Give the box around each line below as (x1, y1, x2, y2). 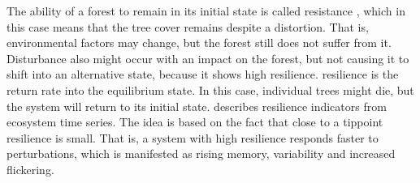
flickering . (6, 160, 54, 177)
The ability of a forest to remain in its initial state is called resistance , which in (6, 2, 405, 19)
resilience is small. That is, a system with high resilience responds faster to (6, 129, 379, 146)
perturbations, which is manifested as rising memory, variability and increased (6, 145, 396, 162)
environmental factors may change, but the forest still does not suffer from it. (6, 34, 392, 51)
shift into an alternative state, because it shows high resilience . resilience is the (6, 66, 399, 83)
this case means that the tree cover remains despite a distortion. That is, (6, 18, 369, 35)
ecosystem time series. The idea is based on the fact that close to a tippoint (6, 113, 383, 130)
